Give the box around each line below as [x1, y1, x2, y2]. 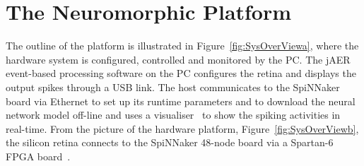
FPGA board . [6, 148, 71, 163]
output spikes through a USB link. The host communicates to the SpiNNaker [6, 79, 340, 94]
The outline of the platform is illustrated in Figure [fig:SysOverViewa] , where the [6, 38, 359, 53]
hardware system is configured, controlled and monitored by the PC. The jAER [6, 52, 351, 66]
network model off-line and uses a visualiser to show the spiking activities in [6, 107, 341, 122]
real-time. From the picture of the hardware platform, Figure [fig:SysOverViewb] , [6, 121, 359, 136]
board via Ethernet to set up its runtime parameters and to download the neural [6, 93, 356, 108]
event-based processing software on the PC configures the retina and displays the [6, 66, 356, 81]
